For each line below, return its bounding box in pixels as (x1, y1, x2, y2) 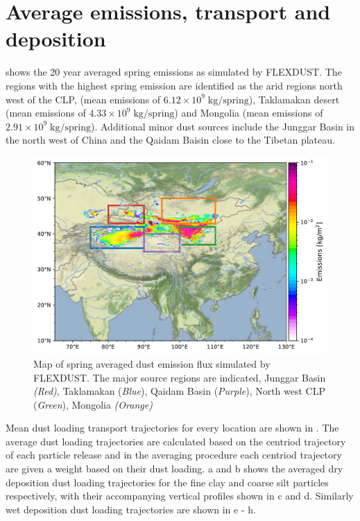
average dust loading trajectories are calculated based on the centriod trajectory (6, 434, 346, 448)
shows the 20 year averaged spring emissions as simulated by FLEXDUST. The (6, 65, 342, 79)
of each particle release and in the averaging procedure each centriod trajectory (6, 447, 342, 462)
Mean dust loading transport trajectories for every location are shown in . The (6, 420, 339, 435)
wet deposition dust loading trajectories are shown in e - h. (6, 502, 256, 516)
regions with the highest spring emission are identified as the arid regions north (6, 78, 343, 92)
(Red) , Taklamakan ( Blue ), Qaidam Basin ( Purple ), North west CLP (33, 384, 326, 398)
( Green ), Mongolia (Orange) (33, 397, 153, 411)
